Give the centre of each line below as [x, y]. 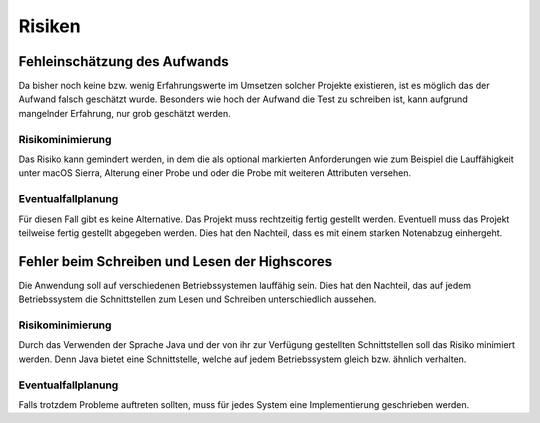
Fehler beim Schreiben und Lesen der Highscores [175, 261]
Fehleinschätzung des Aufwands [123, 61]
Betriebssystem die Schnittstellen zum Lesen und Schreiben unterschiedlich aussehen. [197, 299]
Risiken [49, 26]
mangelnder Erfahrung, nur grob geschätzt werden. [124, 113]
